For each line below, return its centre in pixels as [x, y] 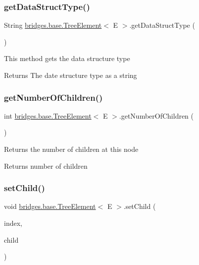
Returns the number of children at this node [71, 149]
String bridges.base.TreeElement [53, 25]
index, [13, 223]
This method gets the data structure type [67, 58]
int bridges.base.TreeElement [48, 115]
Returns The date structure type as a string [71, 75]
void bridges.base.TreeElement [50, 206]
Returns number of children [46, 166]
